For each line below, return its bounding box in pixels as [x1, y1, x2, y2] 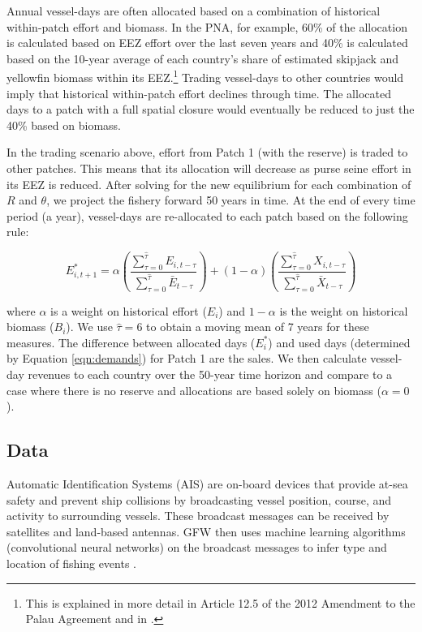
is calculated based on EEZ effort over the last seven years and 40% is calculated [6, 34, 408, 51]
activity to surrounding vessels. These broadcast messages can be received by [6, 507, 390, 524]
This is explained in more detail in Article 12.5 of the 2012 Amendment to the [25, 594, 416, 611]
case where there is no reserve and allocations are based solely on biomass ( [6, 381, 381, 398]
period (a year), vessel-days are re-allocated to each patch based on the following [6, 207, 408, 224]
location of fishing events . [6, 554, 137, 571]
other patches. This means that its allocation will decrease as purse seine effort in [6, 160, 411, 176]
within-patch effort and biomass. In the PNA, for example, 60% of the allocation [6, 18, 407, 35]
